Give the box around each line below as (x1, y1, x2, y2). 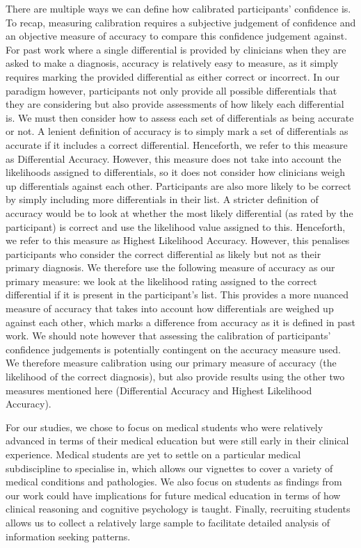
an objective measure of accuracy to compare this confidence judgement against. (6, 29, 348, 43)
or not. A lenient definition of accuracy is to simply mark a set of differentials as (6, 124, 348, 138)
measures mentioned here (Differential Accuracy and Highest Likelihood (6, 382, 312, 397)
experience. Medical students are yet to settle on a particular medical (6, 447, 301, 461)
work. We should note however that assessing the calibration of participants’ (6, 328, 331, 343)
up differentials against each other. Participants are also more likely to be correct (6, 178, 351, 193)
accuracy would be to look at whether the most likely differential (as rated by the (6, 205, 353, 220)
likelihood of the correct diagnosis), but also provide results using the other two (6, 369, 345, 384)
